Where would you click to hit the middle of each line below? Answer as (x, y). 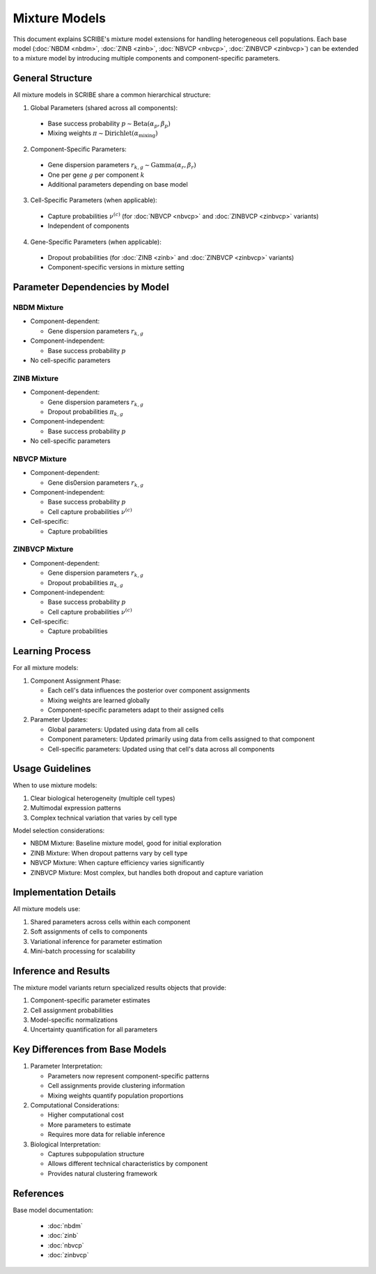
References (38, 1194)
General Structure (53, 78)
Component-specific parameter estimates (90, 1000)
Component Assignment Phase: (76, 681)
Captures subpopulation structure (96, 1153)
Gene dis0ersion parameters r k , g (96, 483)
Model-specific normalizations (74, 1020)
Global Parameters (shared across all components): (104, 107)
